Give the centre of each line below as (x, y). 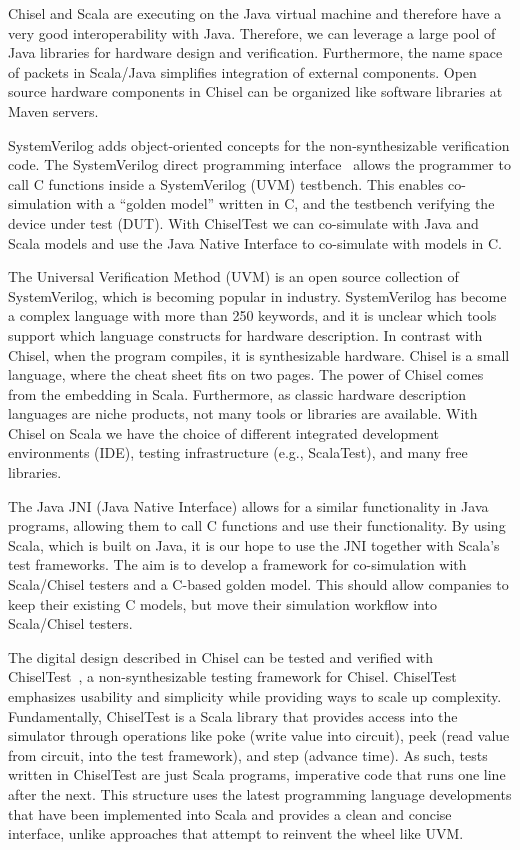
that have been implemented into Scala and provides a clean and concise (230, 813)
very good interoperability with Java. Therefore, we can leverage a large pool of (252, 32)
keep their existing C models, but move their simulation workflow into (222, 603)
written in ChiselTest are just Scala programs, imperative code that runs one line (257, 774)
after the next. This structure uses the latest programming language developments (260, 793)
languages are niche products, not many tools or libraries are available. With (243, 413)
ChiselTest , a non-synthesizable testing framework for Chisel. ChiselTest (232, 676)
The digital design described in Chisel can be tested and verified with (221, 656)
